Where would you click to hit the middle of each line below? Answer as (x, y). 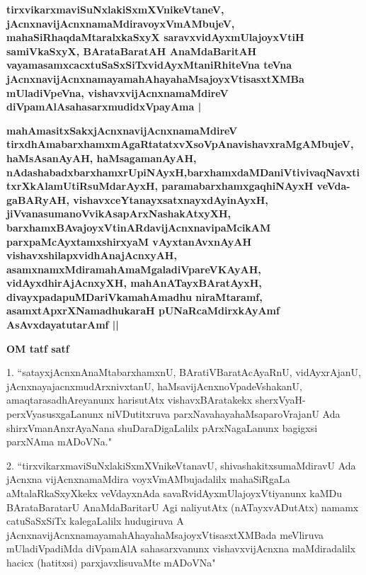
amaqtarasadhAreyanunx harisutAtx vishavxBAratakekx (130, 400)
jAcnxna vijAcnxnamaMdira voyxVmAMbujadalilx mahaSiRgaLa (148, 479)
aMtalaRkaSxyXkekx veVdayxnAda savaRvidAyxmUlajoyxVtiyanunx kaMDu (175, 493)
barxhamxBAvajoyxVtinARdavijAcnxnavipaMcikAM (139, 227)
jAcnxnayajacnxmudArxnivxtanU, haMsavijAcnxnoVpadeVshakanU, (154, 386)
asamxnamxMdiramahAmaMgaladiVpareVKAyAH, (134, 269)
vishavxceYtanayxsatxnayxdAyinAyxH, (171, 199)
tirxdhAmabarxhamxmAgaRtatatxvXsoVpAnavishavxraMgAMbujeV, (180, 144)
